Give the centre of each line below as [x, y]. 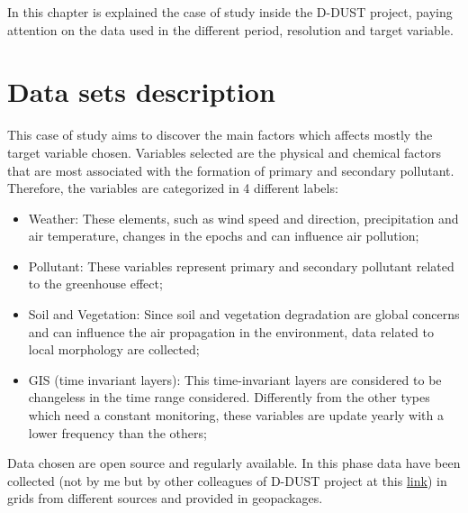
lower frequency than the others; [117, 432]
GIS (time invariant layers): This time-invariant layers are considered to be [235, 379]
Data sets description [141, 92]
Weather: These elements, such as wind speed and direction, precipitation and [243, 218]
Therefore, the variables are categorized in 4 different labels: [173, 188]
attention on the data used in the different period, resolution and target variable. [230, 29]
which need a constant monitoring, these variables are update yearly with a [236, 415]
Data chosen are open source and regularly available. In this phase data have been [234, 463]
